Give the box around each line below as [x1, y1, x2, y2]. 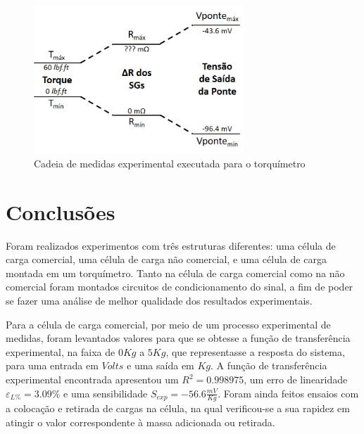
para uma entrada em [6, 358, 99, 373]
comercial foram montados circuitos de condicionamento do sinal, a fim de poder [6, 279, 353, 294]
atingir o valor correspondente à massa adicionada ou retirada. [6, 415, 275, 430]
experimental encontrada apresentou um [6, 372, 179, 387]
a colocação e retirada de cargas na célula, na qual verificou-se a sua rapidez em [6, 401, 350, 416]
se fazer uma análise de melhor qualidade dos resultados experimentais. [6, 293, 313, 308]
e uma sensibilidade [63, 385, 148, 400]
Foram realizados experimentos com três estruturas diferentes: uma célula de [6, 238, 336, 253]
